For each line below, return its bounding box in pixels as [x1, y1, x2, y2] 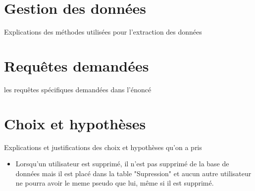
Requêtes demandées [4, 55, 149, 76]
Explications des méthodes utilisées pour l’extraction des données [4, 27, 202, 37]
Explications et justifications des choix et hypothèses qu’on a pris [4, 142, 202, 152]
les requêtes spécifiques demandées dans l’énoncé [4, 84, 152, 94]
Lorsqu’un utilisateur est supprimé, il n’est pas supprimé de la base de [15, 158, 229, 169]
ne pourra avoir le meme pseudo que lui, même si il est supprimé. [15, 178, 214, 188]
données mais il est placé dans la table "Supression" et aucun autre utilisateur [15, 168, 252, 178]
